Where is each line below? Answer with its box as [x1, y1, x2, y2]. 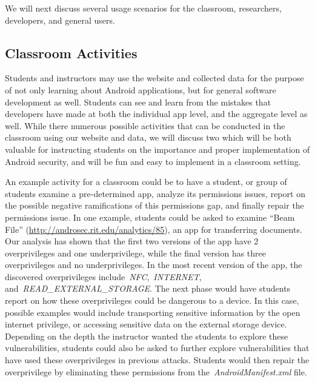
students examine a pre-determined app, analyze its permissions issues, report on [5, 187, 305, 199]
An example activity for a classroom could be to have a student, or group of [5, 175, 287, 188]
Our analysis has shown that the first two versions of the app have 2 [5, 235, 259, 247]
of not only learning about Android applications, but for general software [5, 83, 276, 96]
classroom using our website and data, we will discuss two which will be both [5, 131, 291, 144]
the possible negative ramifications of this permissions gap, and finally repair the [5, 199, 304, 212]
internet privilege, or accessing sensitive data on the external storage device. [5, 318, 287, 330]
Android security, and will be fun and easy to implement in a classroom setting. [5, 155, 301, 167]
